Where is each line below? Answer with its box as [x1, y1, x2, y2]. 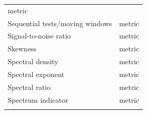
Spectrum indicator [8, 94, 68, 105]
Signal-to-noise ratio [8, 30, 71, 41]
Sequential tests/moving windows [8, 17, 112, 28]
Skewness [8, 43, 37, 54]
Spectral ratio [8, 81, 51, 92]
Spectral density [8, 56, 58, 67]
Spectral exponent [8, 68, 65, 79]
